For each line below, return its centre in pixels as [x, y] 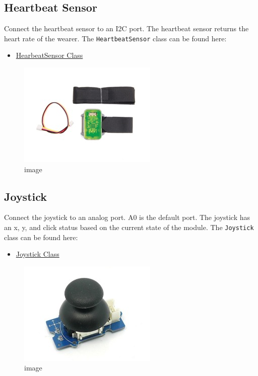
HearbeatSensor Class [49, 55]
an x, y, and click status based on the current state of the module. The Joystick [129, 227]
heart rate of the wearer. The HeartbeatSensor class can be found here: [115, 38]
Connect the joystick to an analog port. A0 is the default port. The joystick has [127, 217]
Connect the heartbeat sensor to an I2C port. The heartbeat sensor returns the [126, 28]
